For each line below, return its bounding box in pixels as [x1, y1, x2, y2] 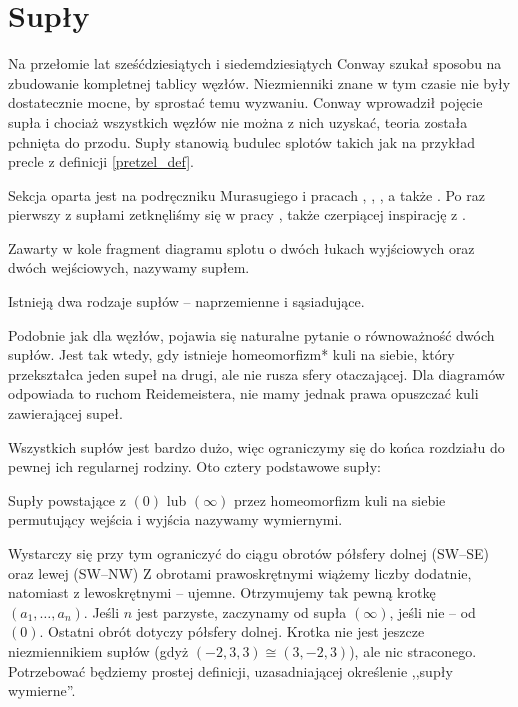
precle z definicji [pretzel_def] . [8, 151, 194, 172]
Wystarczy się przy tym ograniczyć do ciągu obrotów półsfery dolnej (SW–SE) [8, 543, 489, 563]
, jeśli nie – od [389, 601, 476, 622]
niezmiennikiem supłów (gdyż [8, 640, 189, 661]
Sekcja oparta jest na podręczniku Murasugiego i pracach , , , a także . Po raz [8, 184, 485, 205]
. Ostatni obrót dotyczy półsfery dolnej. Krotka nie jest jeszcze [39, 621, 425, 642]
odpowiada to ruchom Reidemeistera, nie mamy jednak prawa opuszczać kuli [8, 383, 479, 404]
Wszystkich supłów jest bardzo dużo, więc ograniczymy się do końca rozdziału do [8, 436, 505, 457]
